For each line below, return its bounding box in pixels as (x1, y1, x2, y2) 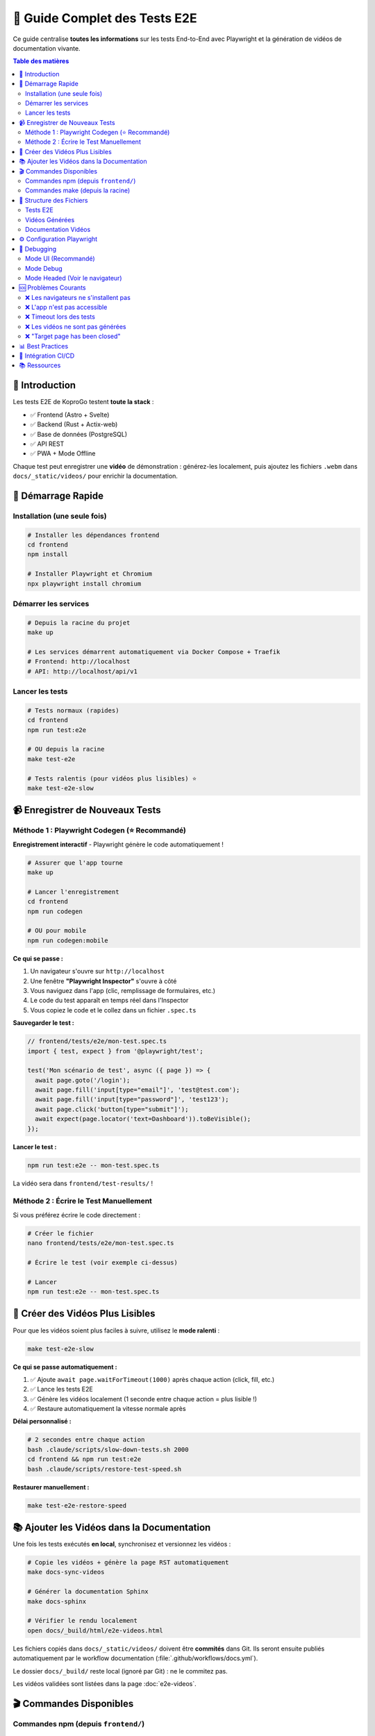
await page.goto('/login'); (35, 1076, 131, 1084)
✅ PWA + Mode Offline (30, 449, 96, 458)
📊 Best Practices (19, 342, 69, 350)
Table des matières (12, 57, 69, 65)
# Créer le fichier (27, 1229, 94, 1237)
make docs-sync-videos (27, 1568, 105, 1576)
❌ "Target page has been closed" (25, 332, 121, 340)
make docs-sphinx (27, 1597, 87, 1605)
